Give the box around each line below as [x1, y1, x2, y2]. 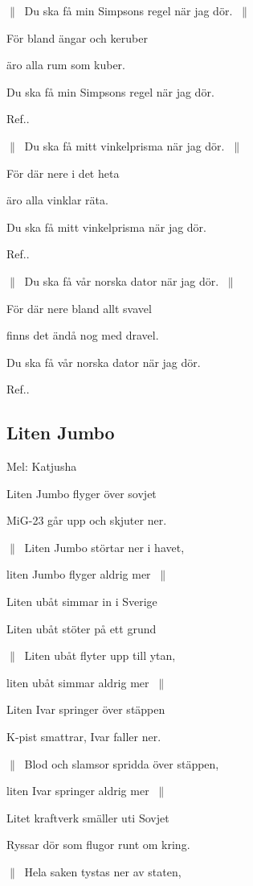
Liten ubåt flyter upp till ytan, [24, 647, 176, 664]
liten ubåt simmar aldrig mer [6, 674, 149, 690]
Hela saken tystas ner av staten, [24, 863, 182, 880]
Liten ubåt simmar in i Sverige [6, 593, 157, 610]
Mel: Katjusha [6, 458, 77, 475]
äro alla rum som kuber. [6, 56, 125, 73]
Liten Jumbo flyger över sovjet [6, 484, 157, 501]
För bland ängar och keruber [6, 29, 148, 46]
